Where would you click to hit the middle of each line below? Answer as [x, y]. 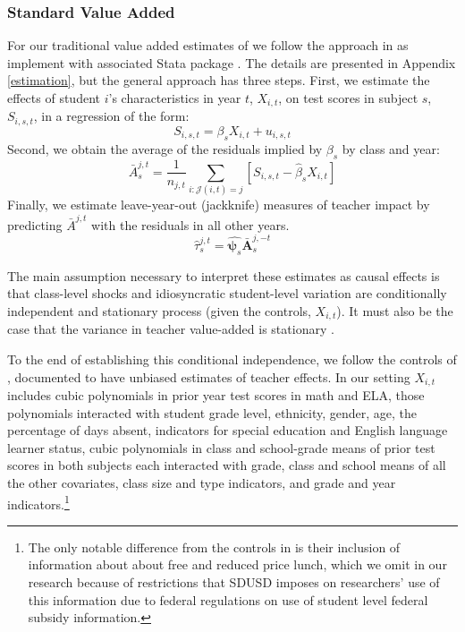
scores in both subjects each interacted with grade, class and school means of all [227, 465]
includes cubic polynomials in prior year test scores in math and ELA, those [216, 395]
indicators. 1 [38, 502]
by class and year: [391, 148]
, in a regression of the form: [111, 116]
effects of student [54, 98]
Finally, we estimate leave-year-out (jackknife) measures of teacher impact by [219, 205]
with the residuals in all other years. [190, 224]
